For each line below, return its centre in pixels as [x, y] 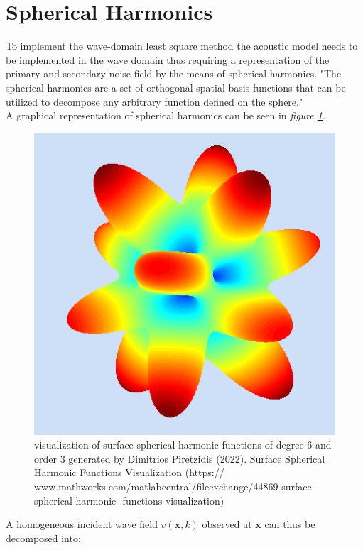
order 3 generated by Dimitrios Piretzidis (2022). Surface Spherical [180, 458]
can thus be [290, 524]
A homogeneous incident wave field [82, 524]
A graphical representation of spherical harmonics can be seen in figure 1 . [166, 115]
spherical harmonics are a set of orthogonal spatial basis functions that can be [176, 87]
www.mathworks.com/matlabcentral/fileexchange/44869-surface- [175, 486]
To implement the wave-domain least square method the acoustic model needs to [182, 46]
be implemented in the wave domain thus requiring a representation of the [168, 59]
